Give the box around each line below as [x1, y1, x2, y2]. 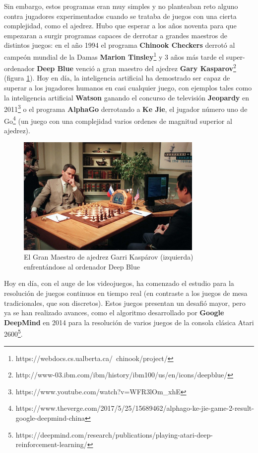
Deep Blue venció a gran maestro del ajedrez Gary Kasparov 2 [37, 62, 236, 73]
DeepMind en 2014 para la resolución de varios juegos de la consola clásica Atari [4, 317, 254, 327]
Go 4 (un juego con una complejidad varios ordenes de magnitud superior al [4, 114, 232, 126]
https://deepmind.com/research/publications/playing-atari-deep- [15, 429, 213, 440]
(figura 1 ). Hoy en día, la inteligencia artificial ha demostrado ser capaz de [4, 73, 230, 83]
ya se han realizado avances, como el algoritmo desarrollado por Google [4, 307, 224, 318]
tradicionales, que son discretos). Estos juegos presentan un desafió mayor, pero [4, 297, 246, 308]
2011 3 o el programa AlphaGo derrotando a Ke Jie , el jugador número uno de [4, 102, 248, 114]
